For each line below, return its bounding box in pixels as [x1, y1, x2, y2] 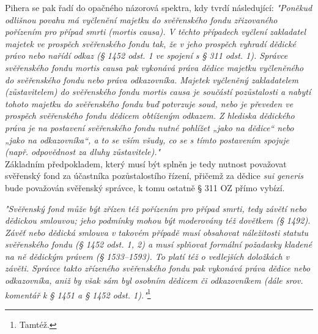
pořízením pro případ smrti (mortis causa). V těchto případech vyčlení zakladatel [5, 25, 306, 38]
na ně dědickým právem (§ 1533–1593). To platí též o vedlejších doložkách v [5, 249, 290, 262]
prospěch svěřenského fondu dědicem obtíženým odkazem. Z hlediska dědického [5, 109, 295, 122]
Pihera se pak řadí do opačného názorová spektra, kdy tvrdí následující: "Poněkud [5, 1, 312, 13]
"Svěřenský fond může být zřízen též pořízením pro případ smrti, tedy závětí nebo [5, 202, 307, 214]
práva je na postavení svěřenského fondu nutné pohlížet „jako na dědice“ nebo [5, 121, 294, 134]
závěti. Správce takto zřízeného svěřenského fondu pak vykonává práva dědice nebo [5, 262, 311, 275]
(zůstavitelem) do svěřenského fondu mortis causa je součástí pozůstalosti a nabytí [5, 85, 311, 98]
